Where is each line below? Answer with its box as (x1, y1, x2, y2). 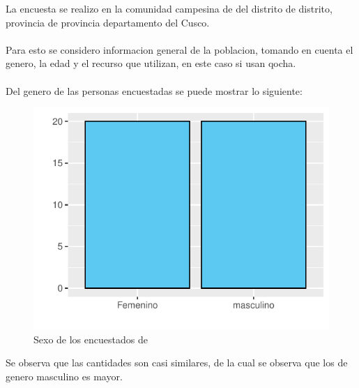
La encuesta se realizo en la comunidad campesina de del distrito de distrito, (6, 1, 333, 15)
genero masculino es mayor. (6, 368, 123, 383)
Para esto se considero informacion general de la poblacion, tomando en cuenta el (6, 42, 353, 57)
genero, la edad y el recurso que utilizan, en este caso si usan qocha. (6, 56, 296, 70)
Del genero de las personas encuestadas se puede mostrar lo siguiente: (6, 83, 303, 98)
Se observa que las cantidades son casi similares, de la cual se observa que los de (6, 355, 348, 370)
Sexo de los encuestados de (33, 331, 148, 346)
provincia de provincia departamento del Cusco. (6, 15, 210, 29)
